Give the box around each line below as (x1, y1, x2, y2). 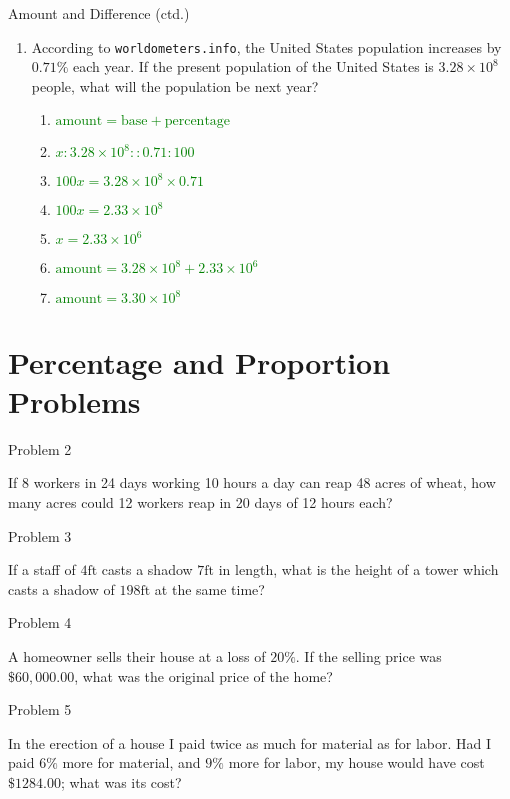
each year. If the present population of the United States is (73, 56, 434, 77)
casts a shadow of (8, 578, 115, 599)
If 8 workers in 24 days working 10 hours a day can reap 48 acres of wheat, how (8, 472, 496, 493)
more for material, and (62, 752, 201, 773)
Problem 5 (8, 699, 72, 720)
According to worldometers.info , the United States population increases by (31, 36, 502, 57)
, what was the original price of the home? (74, 665, 333, 686)
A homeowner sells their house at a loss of (8, 645, 266, 666)
